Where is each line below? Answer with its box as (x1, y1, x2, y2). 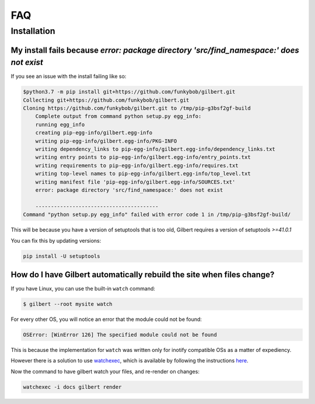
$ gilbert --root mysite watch (23, 301, 113, 307)
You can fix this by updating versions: (10, 237, 101, 244)
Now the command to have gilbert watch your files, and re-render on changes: (10, 368, 199, 375)
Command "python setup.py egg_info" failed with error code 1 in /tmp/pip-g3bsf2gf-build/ (23, 211, 291, 218)
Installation (10, 26, 55, 36)
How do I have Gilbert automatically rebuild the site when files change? (10, 270, 275, 279)
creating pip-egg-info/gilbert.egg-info (35, 129, 153, 136)
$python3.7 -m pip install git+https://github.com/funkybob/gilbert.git (23, 88, 236, 95)
